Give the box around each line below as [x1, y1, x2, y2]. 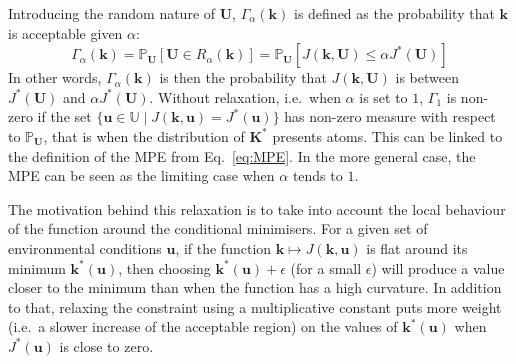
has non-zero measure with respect [284, 106, 496, 127]
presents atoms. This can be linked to [272, 125, 503, 146]
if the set [37, 106, 92, 127]
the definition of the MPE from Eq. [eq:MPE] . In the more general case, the [8, 145, 476, 166]
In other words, [8, 67, 102, 88]
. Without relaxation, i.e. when [149, 86, 341, 107]
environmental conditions [8, 237, 162, 258]
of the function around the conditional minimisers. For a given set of [8, 218, 428, 239]
